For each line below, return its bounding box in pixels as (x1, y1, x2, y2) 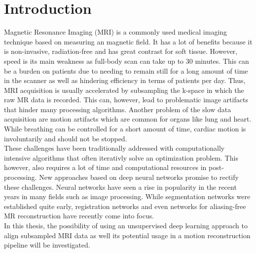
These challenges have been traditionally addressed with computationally (4, 143, 225, 153)
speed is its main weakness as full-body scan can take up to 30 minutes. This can (4, 55, 249, 66)
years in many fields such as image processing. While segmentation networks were (4, 191, 251, 202)
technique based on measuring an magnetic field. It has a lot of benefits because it (4, 36, 253, 46)
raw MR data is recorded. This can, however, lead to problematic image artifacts (4, 94, 248, 105)
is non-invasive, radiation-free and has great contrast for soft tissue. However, (4, 46, 238, 56)
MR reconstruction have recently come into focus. (4, 211, 154, 221)
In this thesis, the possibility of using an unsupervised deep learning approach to (4, 220, 248, 230)
